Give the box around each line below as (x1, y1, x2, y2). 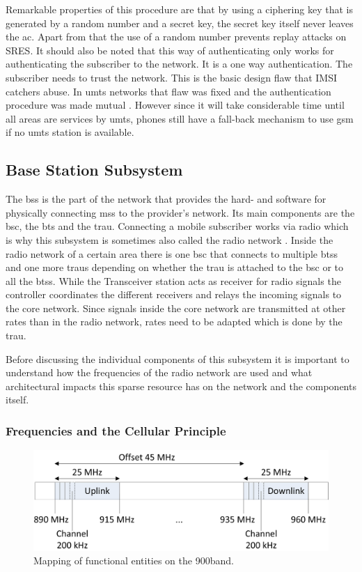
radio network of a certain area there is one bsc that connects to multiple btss (6, 246, 338, 261)
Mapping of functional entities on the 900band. (33, 553, 234, 568)
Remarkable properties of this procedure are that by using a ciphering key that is (6, 2, 353, 16)
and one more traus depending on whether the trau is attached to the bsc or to (6, 260, 344, 275)
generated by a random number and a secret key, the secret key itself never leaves (6, 15, 354, 30)
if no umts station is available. (6, 125, 134, 139)
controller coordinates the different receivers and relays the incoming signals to (6, 287, 342, 302)
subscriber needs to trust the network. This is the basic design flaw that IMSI (6, 70, 337, 84)
